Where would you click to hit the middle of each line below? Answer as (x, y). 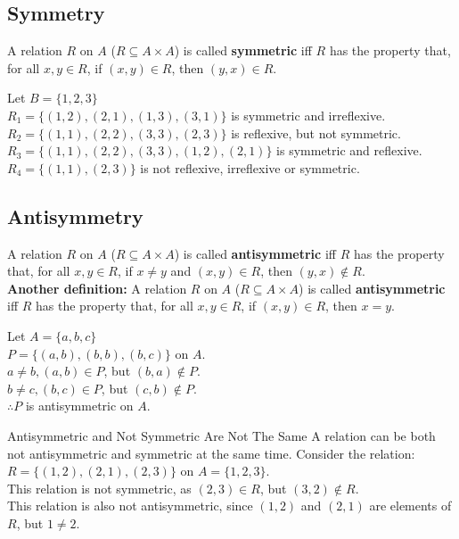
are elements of (410, 506)
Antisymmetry (75, 216)
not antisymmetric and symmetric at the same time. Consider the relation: (211, 453)
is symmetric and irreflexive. (308, 115)
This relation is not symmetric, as (99, 488)
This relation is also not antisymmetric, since (130, 506)
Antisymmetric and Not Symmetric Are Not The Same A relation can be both (221, 435)
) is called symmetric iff (243, 50)
